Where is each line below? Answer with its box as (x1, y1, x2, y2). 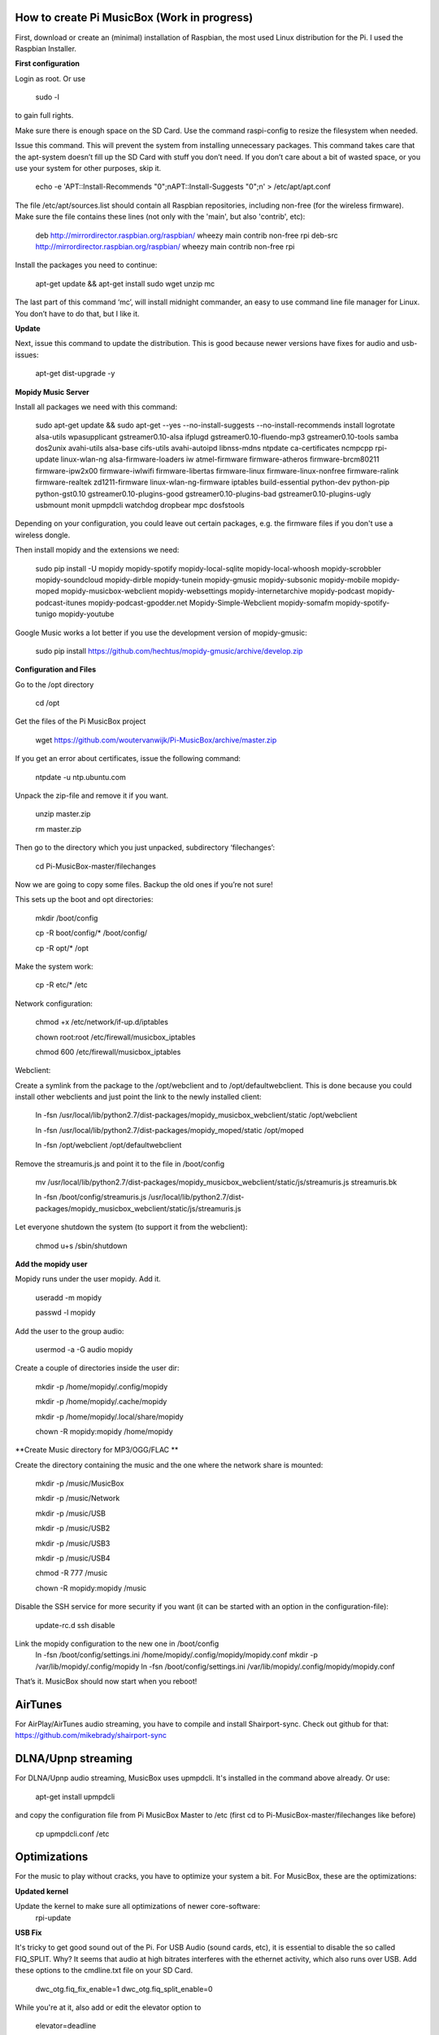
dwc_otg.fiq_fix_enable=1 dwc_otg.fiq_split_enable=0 (35, 1984, 213, 1993)
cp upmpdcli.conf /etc (35, 1828, 110, 1839)
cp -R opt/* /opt (35, 943, 89, 952)
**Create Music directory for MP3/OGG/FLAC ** (15, 1445, 179, 1455)
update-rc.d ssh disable (35, 1620, 115, 1630)
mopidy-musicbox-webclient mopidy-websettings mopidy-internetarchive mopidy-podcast (60, 586, 366, 596)
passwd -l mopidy (35, 1307, 96, 1318)
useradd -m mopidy (35, 1293, 102, 1302)
